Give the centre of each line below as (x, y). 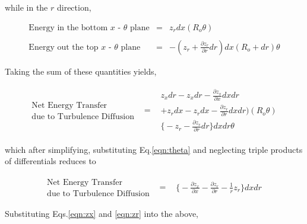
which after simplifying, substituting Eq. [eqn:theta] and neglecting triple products (154, 149)
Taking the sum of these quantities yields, (81, 71)
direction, (74, 7)
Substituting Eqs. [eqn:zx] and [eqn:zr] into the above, (102, 213)
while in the (26, 7)
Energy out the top (64, 47)
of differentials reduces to (50, 161)
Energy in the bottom (68, 28)
